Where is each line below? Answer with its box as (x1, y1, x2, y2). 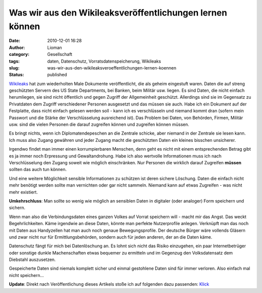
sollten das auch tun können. (9, 167, 67, 172)
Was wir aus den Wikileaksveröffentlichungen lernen (9, 7, 228, 18)
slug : (9, 65, 19, 70)
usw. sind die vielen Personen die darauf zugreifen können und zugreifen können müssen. (9, 121, 189, 127)
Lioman (47, 44, 63, 51)
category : (9, 52, 30, 57)
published (47, 72, 67, 78)
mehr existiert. (9, 189, 38, 195)
